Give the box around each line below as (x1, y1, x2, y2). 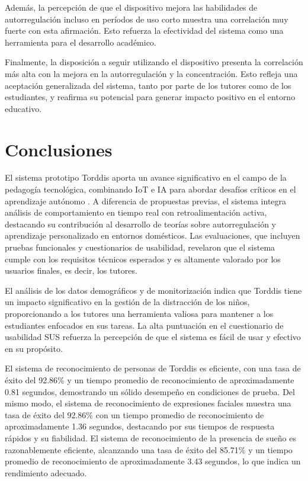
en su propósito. (5, 342, 63, 354)
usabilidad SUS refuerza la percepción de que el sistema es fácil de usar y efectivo (5, 331, 301, 343)
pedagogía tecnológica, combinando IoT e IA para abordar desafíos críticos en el (5, 183, 296, 195)
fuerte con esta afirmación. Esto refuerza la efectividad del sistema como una (5, 24, 284, 37)
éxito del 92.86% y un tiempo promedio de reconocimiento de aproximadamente (5, 373, 294, 386)
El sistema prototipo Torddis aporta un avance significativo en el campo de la (5, 171, 287, 184)
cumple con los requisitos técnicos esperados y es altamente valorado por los (5, 252, 281, 265)
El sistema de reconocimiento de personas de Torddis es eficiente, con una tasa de (5, 362, 301, 374)
